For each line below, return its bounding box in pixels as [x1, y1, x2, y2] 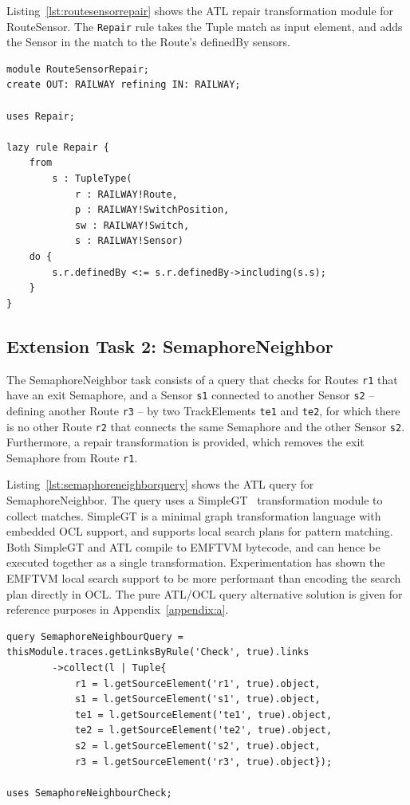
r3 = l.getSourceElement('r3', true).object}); [74, 756, 333, 768]
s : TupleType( [52, 173, 132, 184]
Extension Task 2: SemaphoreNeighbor [6, 333, 333, 358]
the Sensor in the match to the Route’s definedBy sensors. [6, 33, 290, 50]
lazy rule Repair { [6, 141, 109, 153]
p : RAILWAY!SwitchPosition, [74, 204, 230, 216]
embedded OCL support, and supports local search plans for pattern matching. [6, 523, 393, 540]
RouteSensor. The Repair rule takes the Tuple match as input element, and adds [6, 18, 403, 34]
